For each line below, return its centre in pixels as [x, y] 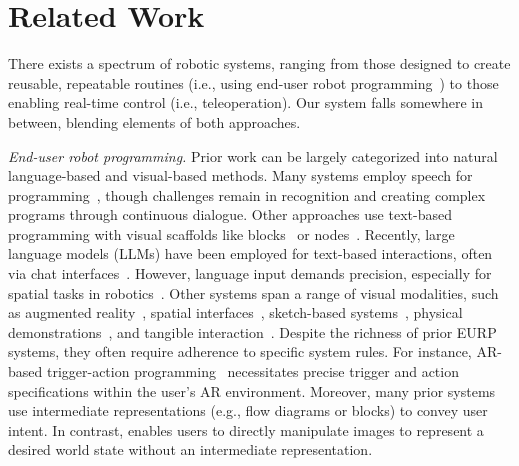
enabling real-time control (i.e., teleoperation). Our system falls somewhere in [245, 102]
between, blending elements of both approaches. [154, 121]
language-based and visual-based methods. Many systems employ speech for [240, 175]
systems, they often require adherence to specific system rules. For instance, [240, 351]
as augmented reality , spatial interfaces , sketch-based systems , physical [235, 312]
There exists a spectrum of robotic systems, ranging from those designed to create [259, 63]
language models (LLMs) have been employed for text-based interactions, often [250, 253]
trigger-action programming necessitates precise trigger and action [252, 371]
